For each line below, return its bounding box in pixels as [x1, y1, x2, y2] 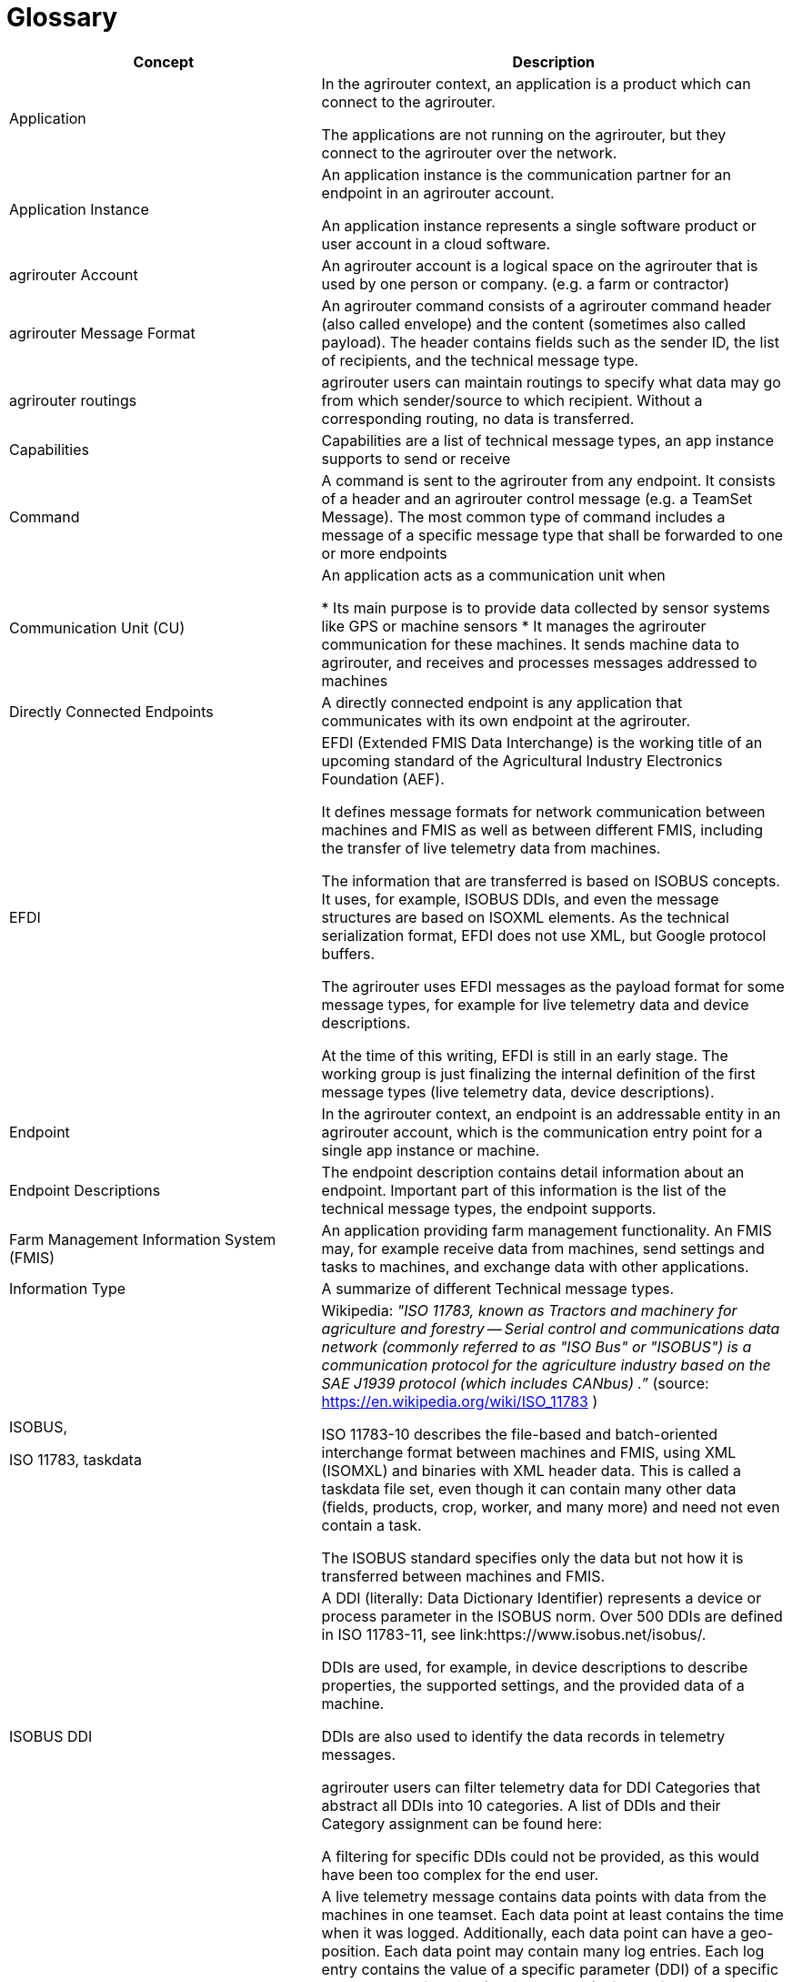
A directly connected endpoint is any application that [321, 693, 683, 712]
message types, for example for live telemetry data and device [321, 995, 749, 1014]
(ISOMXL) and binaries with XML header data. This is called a [321, 1461, 742, 1480]
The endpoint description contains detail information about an [321, 1162, 745, 1181]
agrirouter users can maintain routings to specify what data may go [321, 372, 781, 391]
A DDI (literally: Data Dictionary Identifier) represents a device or [321, 1588, 762, 1607]
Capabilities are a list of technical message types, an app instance [321, 430, 775, 450]
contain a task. [321, 1515, 422, 1534]
